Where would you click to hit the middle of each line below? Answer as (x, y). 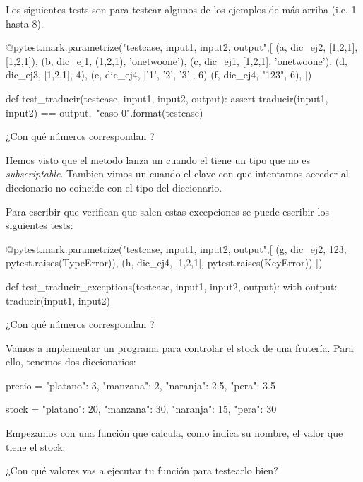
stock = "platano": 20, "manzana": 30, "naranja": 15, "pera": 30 (141, 409)
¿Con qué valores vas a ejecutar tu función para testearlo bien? (142, 470)
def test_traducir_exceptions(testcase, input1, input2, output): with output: (172, 286)
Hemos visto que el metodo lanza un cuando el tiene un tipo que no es (158, 159)
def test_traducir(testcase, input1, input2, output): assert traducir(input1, (167, 98)
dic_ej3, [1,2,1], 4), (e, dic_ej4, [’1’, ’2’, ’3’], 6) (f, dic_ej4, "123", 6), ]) (159, 75)
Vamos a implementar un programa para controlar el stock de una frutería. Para (180, 347)
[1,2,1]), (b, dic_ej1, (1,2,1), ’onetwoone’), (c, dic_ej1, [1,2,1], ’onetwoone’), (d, (177, 60)
